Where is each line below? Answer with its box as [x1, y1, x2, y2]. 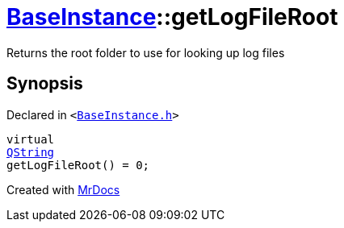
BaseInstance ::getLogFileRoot [6, 3, 338, 31]
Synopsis [6, 73, 83, 94]
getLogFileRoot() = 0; [6, 158, 150, 172]
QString [6, 145, 55, 159]
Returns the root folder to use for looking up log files [6, 45, 285, 60]
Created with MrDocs [6, 182, 120, 197]
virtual [6, 132, 55, 146]
